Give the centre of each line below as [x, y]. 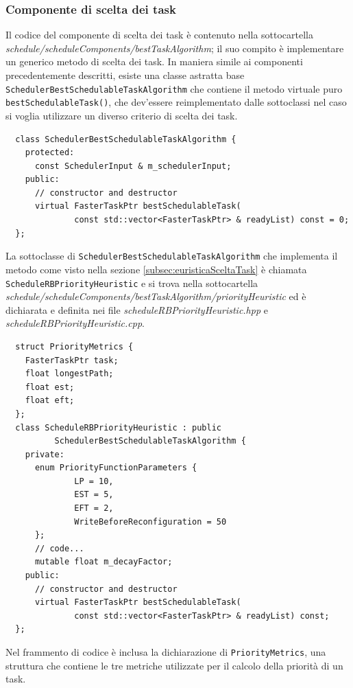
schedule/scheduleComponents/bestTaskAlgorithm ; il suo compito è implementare [175, 48]
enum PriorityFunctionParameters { [116, 468]
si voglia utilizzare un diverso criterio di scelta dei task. [122, 115]
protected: [50, 153]
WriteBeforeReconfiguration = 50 [150, 521]
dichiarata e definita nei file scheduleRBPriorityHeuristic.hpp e [137, 309]
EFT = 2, [94, 508]
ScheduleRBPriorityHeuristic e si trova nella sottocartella [132, 283]
